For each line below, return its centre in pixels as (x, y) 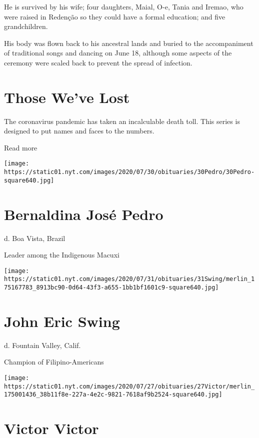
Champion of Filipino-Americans (54, 362)
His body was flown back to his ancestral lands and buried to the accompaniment (129, 43)
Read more (21, 147)
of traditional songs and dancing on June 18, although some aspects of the (118, 53)
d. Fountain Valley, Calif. (42, 345)
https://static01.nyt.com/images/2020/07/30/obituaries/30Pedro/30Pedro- (129, 172)
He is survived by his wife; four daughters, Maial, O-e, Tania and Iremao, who (124, 6)
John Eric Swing (62, 321)
